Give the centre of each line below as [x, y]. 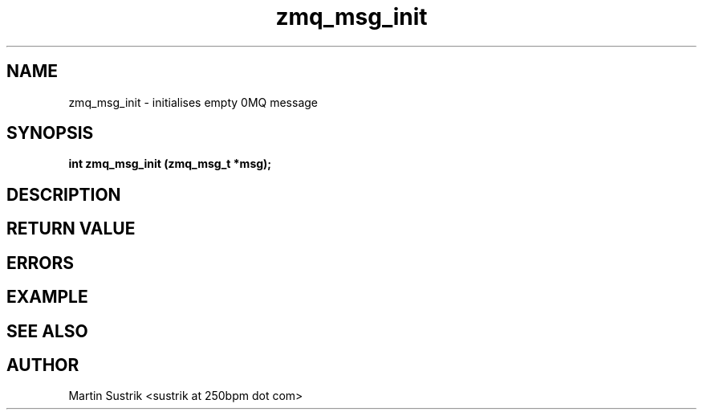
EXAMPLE [47, 297]
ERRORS [41, 263]
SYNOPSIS [50, 133]
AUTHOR [43, 365]
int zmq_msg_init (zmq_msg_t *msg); [170, 164]
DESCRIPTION [64, 194]
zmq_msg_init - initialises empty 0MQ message [193, 102]
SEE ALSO [47, 331]
